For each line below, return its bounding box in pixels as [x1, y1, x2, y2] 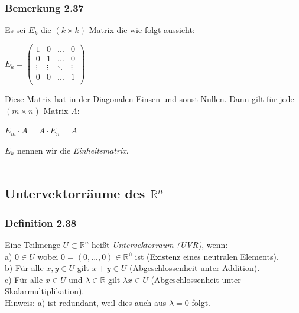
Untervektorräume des [5, 184, 145, 203]
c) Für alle [5, 273, 43, 285]
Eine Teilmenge [5, 239, 60, 250]
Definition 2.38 [5, 215, 77, 230]
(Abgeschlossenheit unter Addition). [129, 262, 260, 274]
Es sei [5, 24, 26, 36]
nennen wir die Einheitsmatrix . [17, 144, 129, 156]
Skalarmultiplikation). [5, 285, 84, 297]
